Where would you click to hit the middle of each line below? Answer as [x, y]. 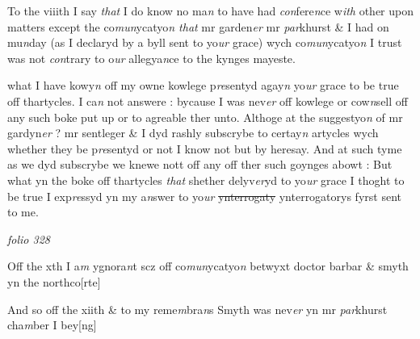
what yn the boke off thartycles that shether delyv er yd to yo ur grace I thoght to [206, 180]
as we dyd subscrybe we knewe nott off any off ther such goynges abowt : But [200, 164]
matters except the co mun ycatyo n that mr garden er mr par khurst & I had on [198, 26]
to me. [23, 212]
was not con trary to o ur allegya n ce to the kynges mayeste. [151, 58]
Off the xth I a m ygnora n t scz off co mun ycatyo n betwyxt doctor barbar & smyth [208, 266]
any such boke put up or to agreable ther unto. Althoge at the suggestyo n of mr [205, 117]
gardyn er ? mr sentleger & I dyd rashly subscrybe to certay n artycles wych [193, 133]
